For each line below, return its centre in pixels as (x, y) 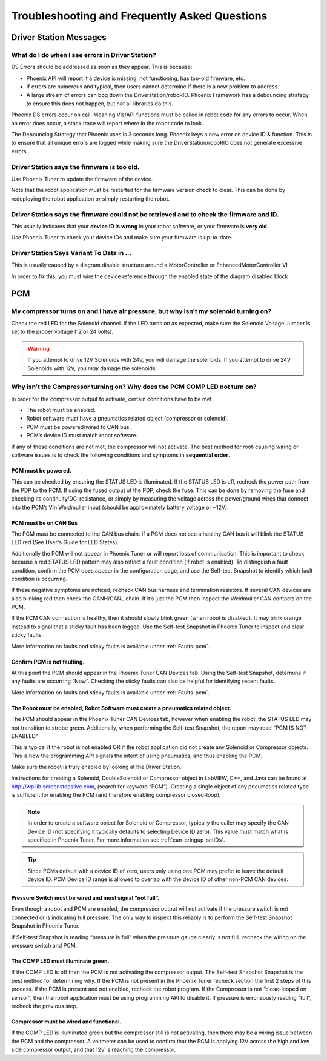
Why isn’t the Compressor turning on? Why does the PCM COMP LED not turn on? (134, 387)
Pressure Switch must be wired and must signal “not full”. (85, 898)
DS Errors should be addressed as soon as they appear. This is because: (102, 67)
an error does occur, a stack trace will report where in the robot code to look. (107, 123)
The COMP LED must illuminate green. (60, 961)
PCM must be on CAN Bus (45, 523)
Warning (38, 348)
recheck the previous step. (45, 1006)
